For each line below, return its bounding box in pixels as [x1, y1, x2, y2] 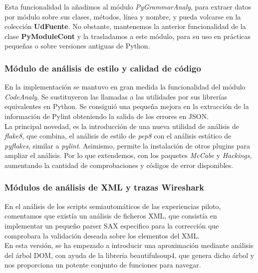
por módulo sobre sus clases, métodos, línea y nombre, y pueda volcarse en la [4, 11, 241, 21]
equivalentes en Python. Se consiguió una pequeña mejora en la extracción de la [4, 101, 249, 111]
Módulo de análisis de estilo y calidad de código [4, 61, 201, 74]
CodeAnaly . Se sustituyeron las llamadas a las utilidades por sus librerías [4, 91, 227, 101]
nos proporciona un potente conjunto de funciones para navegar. [4, 259, 201, 270]
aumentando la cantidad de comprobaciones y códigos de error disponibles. [4, 159, 234, 170]
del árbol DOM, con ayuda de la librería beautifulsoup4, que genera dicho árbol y [4, 249, 255, 260]
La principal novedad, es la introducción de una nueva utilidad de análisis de [4, 120, 239, 131]
